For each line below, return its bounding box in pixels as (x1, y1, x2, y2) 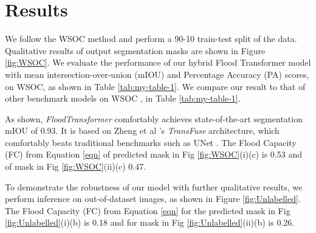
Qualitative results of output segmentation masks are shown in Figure (5, 44, 266, 57)
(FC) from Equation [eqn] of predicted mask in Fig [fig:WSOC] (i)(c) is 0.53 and (5, 148, 302, 161)
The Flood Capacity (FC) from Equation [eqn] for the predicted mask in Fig (5, 204, 290, 217)
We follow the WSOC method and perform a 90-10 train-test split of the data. (5, 32, 297, 45)
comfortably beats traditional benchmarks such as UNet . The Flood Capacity (5, 136, 297, 148)
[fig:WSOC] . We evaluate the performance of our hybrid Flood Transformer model (5, 56, 311, 69)
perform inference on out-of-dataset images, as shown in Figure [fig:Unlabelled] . (5, 192, 301, 205)
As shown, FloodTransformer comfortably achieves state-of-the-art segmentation (5, 112, 303, 125)
